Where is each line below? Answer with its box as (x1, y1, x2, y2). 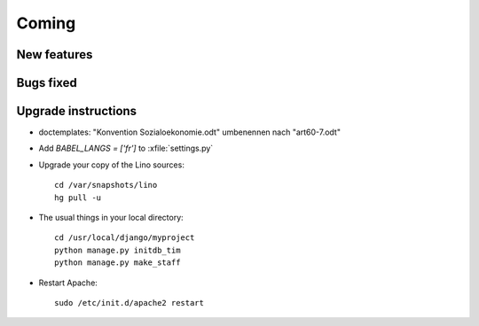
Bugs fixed (16, 75, 77, 90)
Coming (16, 13, 76, 33)
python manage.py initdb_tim (54, 244, 181, 255)
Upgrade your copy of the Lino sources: (38, 159, 185, 170)
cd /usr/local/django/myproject (54, 233, 195, 243)
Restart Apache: (38, 277, 98, 288)
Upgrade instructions (16, 104, 137, 119)
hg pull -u (54, 192, 102, 203)
